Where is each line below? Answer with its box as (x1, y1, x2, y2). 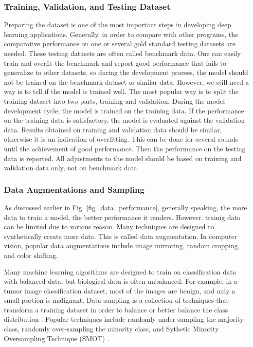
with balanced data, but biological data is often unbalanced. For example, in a (4, 276, 237, 286)
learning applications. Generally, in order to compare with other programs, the (4, 29, 238, 39)
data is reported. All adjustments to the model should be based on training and (4, 153, 242, 163)
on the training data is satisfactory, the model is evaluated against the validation (4, 115, 245, 125)
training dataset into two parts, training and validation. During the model (4, 95, 225, 106)
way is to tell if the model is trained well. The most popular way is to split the (4, 86, 238, 96)
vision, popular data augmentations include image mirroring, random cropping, (4, 240, 240, 251)
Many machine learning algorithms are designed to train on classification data (4, 266, 236, 276)
